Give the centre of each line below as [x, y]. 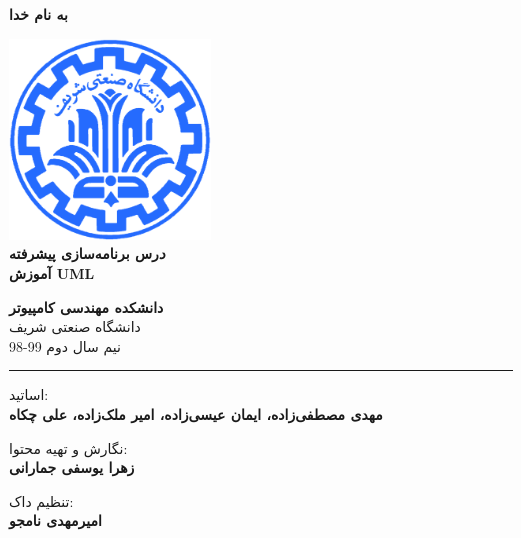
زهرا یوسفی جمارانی [72, 467]
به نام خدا [38, 14]
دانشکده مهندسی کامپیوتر [86, 306]
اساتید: [29, 394]
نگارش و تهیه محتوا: [68, 447]
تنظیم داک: [41, 500]
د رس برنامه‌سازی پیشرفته [87, 253]
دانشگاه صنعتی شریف [75, 326]
